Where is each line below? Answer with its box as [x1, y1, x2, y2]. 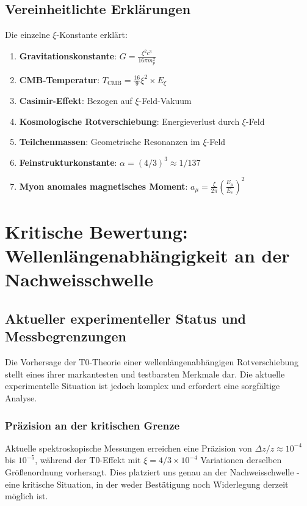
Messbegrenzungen [5, 327, 126, 346]
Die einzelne [5, 28, 50, 41]
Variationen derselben [200, 453, 282, 466]
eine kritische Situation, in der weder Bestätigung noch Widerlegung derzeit [5, 477, 289, 490]
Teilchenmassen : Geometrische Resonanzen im [19, 135, 200, 148]
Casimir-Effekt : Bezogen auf [19, 94, 132, 106]
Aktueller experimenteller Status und [5, 309, 246, 328]
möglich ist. [5, 489, 48, 502]
